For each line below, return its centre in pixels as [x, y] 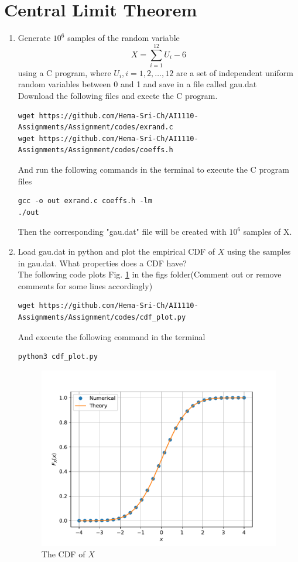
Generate [34, 38]
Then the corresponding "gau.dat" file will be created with [122, 232]
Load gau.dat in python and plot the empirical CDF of [117, 251]
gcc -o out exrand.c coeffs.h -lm [85, 201]
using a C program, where [64, 72]
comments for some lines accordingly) [85, 285]
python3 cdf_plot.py [58, 357]
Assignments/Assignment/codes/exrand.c [95, 127]
